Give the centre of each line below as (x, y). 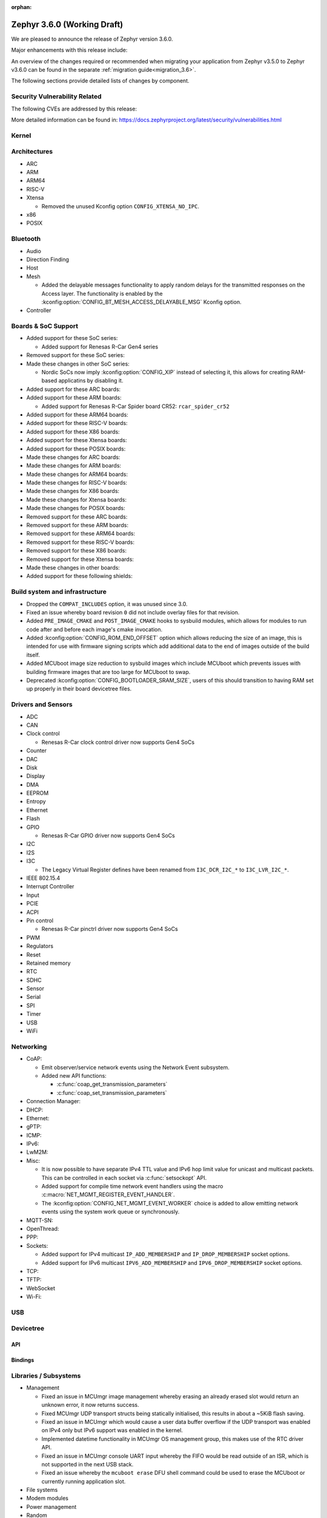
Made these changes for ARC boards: (73, 457)
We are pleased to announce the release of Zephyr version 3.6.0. (92, 39)
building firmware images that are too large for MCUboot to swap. (108, 672)
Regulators (40, 946)
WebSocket (41, 1288)
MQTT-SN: (40, 1220)
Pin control (40, 921)
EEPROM (38, 793)
